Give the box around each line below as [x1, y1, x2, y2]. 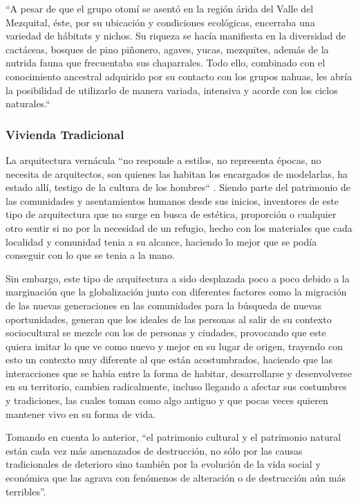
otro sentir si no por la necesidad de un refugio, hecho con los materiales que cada [6, 220, 352, 235]
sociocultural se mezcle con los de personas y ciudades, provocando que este [6, 325, 326, 340]
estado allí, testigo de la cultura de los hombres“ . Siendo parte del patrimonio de [6, 180, 351, 194]
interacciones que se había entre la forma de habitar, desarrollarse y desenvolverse [6, 365, 352, 380]
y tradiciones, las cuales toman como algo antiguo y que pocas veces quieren [6, 393, 328, 408]
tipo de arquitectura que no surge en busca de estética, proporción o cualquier [6, 207, 337, 221]
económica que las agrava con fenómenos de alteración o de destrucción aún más [6, 471, 346, 485]
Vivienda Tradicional [6, 125, 124, 143]
